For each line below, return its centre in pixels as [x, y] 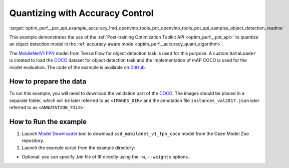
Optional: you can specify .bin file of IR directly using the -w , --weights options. [106, 157]
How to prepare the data [48, 82]
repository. [33, 140]
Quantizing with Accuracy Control [81, 13]
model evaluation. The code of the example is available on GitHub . [78, 67]
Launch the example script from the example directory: [78, 147]
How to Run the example [48, 122]
